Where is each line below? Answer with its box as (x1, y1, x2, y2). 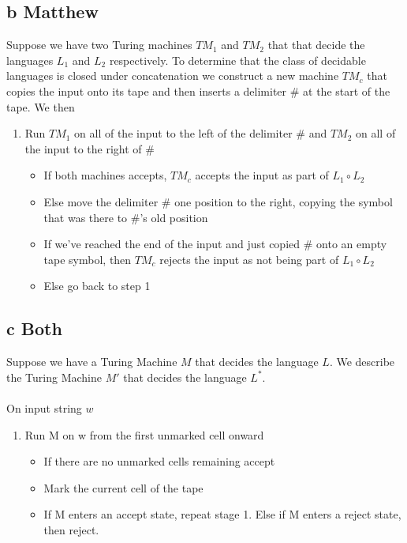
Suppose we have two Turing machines (6, 36, 192, 53)
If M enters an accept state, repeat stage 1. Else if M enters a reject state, (43, 506, 401, 522)
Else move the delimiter (43, 193, 159, 209)
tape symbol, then (43, 251, 132, 267)
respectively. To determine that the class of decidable (109, 51, 366, 68)
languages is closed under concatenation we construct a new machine (6, 67, 339, 84)
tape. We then (6, 98, 75, 115)
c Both (6, 316, 62, 341)
